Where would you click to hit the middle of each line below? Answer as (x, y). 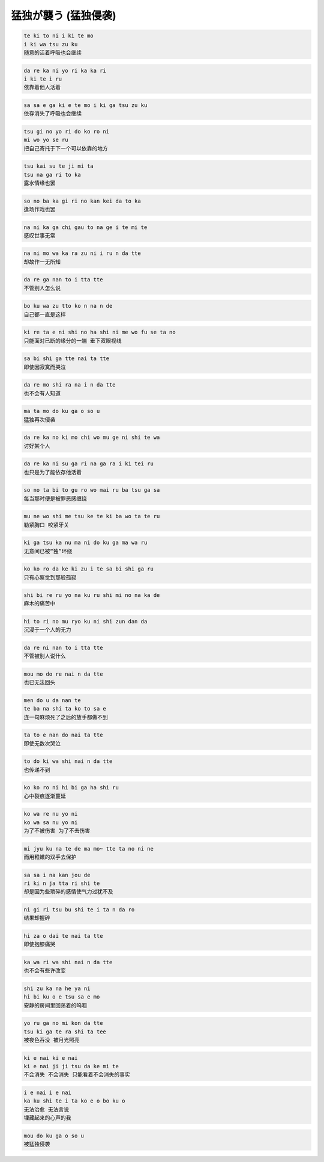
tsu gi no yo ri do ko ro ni (67, 131)
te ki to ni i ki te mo (59, 36)
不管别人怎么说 (42, 288)
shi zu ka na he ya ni (57, 988)
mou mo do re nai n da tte (63, 674)
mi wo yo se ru (46, 140)
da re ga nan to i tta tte (63, 280)
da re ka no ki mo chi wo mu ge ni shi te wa (92, 438)
